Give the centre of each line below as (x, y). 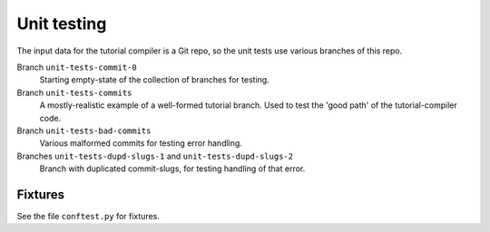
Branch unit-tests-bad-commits (84, 130)
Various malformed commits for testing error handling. (141, 143)
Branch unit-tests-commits (74, 92)
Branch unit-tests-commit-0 (77, 67)
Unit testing (62, 24)
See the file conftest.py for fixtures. (88, 216)
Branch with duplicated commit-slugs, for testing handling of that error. (172, 169)
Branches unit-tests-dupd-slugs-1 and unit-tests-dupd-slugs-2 (155, 156)
